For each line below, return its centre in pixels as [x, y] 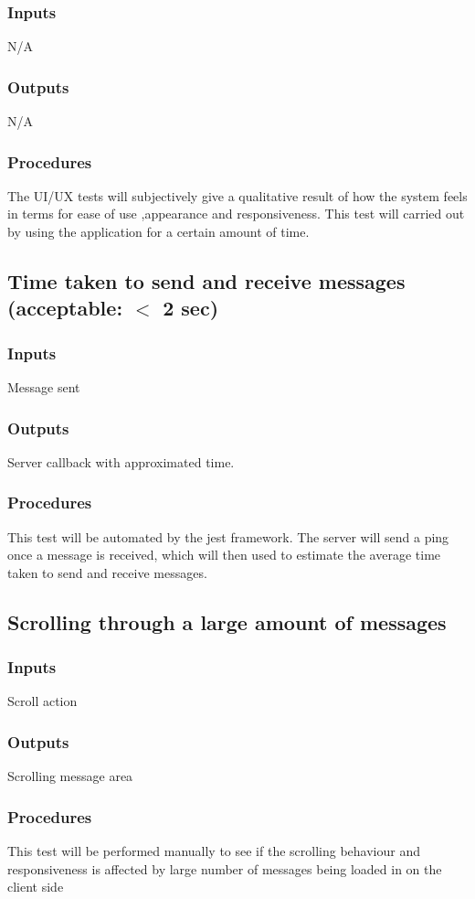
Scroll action [42, 701]
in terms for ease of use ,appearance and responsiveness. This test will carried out [236, 214]
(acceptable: [65, 308]
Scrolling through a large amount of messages [227, 621]
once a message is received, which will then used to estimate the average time [224, 555]
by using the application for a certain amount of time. [158, 232]
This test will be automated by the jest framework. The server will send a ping [228, 536]
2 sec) [191, 308]
